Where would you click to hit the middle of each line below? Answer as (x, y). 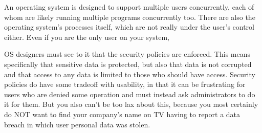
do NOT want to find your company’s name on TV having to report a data (122, 114)
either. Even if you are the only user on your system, (87, 37)
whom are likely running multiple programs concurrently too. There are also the (130, 17)
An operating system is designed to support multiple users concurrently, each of (129, 7)
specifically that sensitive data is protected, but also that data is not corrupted (128, 64)
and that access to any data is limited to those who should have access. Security (130, 74)
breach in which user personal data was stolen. (77, 124)
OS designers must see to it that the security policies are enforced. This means (127, 54)
